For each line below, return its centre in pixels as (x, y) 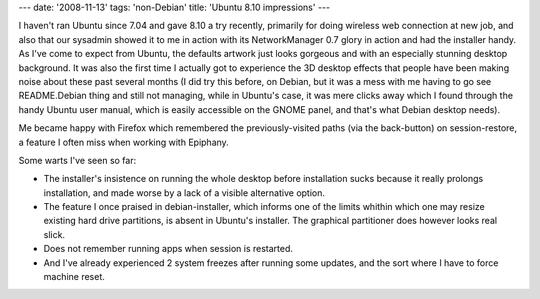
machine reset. (74, 277)
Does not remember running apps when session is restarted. (168, 249)
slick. (54, 234)
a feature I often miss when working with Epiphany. (123, 142)
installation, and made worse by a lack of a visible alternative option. (184, 192)
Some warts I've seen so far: (77, 160)
